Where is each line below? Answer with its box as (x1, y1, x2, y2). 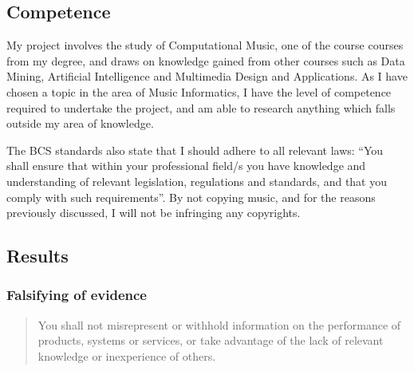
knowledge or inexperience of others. (37, 347, 216, 364)
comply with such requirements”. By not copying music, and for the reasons (6, 188, 376, 205)
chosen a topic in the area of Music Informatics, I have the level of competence (6, 83, 392, 100)
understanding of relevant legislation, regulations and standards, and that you (6, 172, 388, 189)
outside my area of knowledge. (6, 115, 154, 132)
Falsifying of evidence (6, 285, 147, 305)
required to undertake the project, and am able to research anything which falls (6, 99, 396, 116)
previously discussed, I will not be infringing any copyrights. (6, 204, 301, 221)
